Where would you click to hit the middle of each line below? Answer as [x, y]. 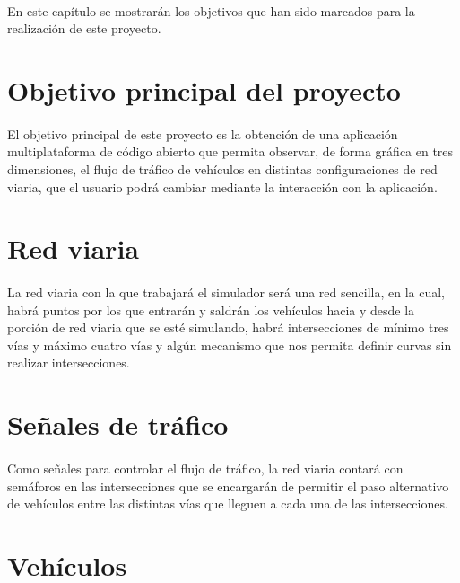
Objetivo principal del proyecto [204, 89]
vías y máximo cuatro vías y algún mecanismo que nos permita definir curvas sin [230, 344]
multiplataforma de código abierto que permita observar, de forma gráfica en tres [230, 151]
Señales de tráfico [118, 424]
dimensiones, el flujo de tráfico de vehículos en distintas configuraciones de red [222, 168]
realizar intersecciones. [69, 362]
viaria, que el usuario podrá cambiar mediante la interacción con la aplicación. [222, 186]
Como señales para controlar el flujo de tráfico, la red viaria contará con [205, 468]
